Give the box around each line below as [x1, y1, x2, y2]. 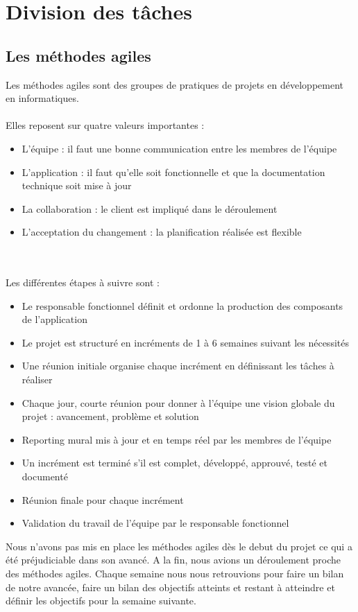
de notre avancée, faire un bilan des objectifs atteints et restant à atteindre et [6, 579, 335, 594]
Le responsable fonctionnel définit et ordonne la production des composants [22, 298, 343, 313]
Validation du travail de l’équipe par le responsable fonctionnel [22, 516, 289, 530]
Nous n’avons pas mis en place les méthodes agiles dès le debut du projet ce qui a [6, 539, 352, 553]
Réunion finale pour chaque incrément [22, 492, 184, 507]
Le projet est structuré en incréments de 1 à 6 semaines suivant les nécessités [22, 335, 349, 349]
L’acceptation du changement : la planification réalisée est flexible [22, 225, 302, 239]
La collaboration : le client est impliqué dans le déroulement [22, 201, 278, 216]
